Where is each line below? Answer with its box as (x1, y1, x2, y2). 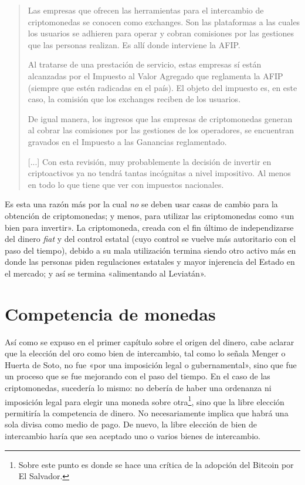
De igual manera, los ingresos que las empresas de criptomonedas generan (28, 112, 293, 124)
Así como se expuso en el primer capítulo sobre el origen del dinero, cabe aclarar (5, 335, 294, 348)
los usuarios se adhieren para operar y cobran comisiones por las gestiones (28, 27, 294, 39)
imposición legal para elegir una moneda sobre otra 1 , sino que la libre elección (5, 393, 284, 407)
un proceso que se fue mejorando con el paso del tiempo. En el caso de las (5, 370, 270, 382)
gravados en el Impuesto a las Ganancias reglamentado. (28, 135, 227, 147)
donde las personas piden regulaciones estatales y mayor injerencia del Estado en (5, 255, 295, 268)
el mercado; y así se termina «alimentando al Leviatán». (5, 267, 206, 279)
